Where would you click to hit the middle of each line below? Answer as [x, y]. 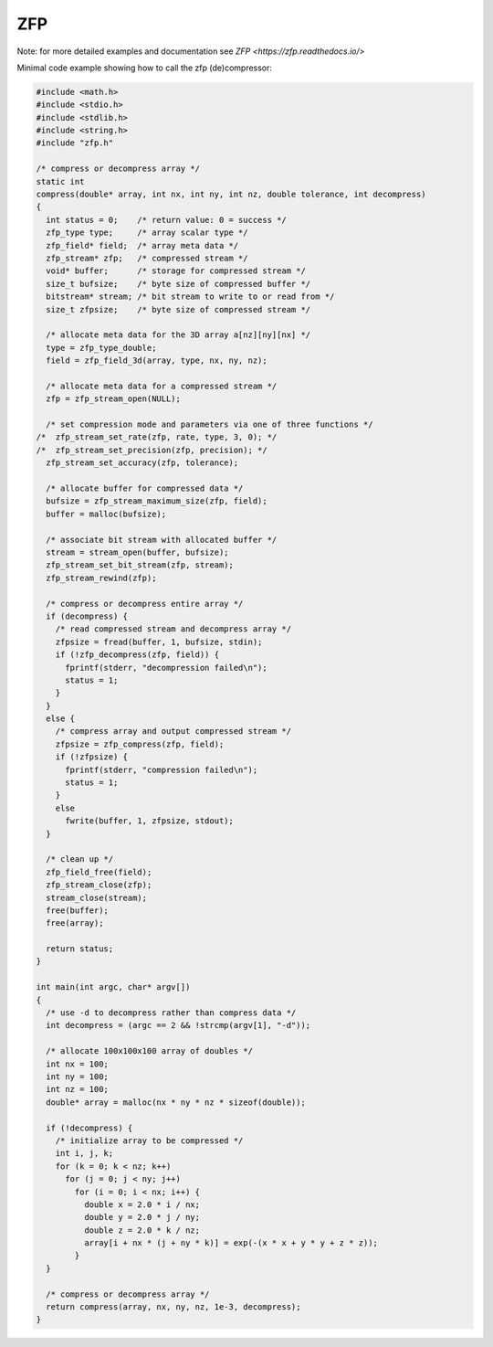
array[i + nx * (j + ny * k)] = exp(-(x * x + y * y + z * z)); [231, 1243]
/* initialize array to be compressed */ [149, 1140]
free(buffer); [78, 910]
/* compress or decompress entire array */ [145, 604]
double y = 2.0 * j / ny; [142, 1217]
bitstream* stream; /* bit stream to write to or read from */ [190, 297]
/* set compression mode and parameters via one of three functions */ [210, 424]
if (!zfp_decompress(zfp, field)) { [137, 655]
